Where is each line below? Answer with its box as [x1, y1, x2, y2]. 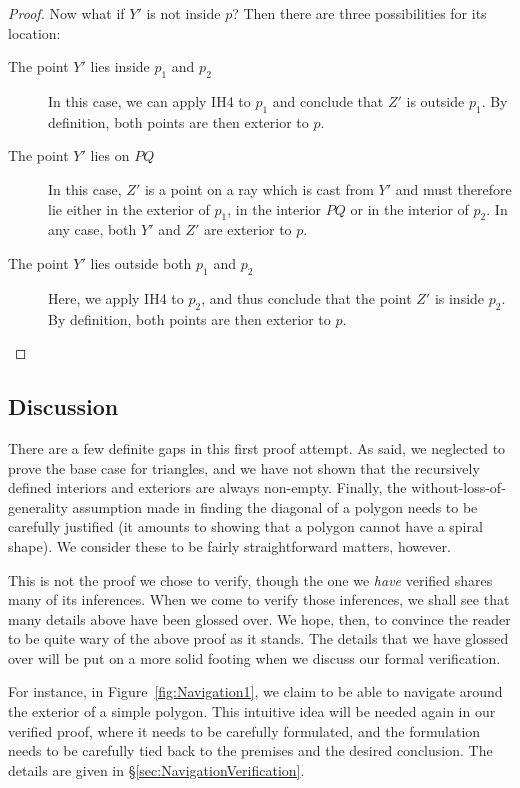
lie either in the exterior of [48, 198, 210, 219]
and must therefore [395, 178, 512, 199]
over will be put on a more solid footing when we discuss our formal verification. [8, 647, 501, 668]
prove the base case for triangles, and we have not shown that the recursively [8, 457, 480, 478]
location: [8, 22, 61, 43]
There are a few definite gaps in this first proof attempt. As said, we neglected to [8, 437, 506, 458]
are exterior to [204, 219, 292, 240]
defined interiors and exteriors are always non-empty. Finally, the [8, 477, 407, 498]
